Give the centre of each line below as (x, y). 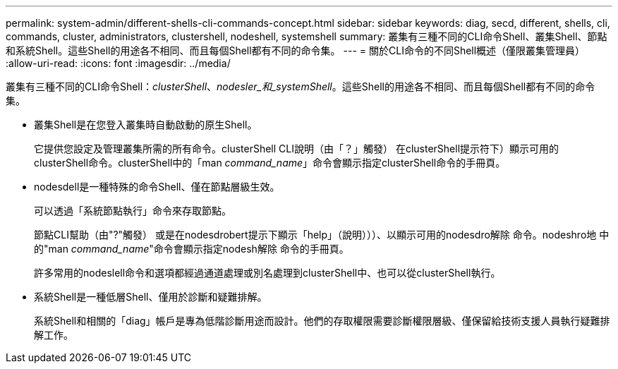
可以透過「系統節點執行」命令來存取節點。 (133, 211)
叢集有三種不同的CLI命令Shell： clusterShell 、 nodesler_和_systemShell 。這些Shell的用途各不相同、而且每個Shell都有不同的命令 (301, 86)
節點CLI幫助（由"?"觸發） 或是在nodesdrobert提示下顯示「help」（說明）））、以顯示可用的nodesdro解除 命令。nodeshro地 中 (322, 235)
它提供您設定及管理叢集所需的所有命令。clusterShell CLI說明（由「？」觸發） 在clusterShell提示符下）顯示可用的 (297, 149)
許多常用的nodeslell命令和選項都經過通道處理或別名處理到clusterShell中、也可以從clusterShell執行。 (267, 273)
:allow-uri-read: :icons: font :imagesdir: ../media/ (118, 63)
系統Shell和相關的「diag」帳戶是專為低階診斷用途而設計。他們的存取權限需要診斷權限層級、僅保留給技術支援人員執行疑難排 (322, 321)
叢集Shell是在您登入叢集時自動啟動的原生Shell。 (146, 125)
